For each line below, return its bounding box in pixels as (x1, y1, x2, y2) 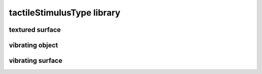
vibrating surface (9, 57, 63, 65)
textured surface (9, 26, 61, 34)
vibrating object (9, 41, 58, 49)
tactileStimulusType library (9, 7, 121, 18)
